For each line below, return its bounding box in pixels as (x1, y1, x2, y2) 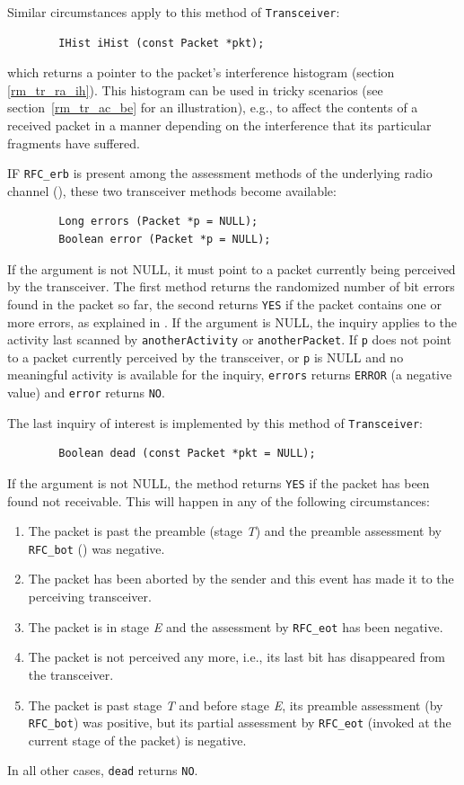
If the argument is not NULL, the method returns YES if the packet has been (7, 473, 430, 492)
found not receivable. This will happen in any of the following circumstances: (7, 491, 430, 510)
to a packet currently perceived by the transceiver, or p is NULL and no (7, 347, 404, 366)
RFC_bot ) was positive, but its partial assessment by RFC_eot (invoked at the (28, 713, 451, 732)
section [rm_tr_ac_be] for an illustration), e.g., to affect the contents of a (7, 98, 418, 117)
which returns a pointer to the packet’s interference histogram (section (7, 63, 395, 82)
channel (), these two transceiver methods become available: (7, 181, 337, 200)
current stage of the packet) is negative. (28, 730, 247, 749)
